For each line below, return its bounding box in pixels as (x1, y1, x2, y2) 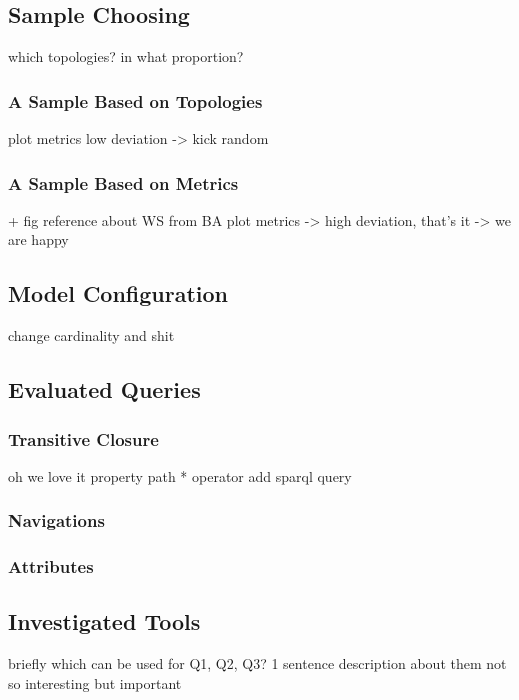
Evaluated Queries (8, 374, 201, 405)
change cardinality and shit (8, 325, 175, 346)
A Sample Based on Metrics (8, 170, 239, 195)
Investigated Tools (8, 606, 201, 637)
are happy (8, 229, 69, 250)
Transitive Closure (8, 426, 159, 451)
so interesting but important (8, 672, 182, 693)
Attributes (8, 554, 94, 579)
